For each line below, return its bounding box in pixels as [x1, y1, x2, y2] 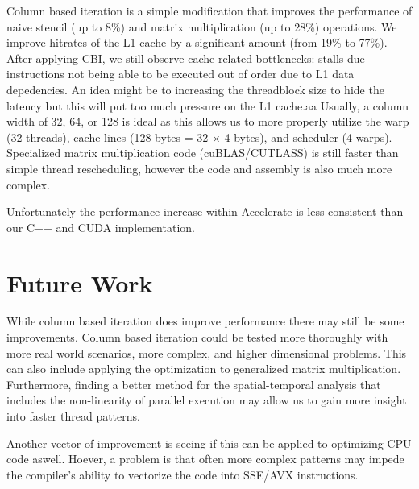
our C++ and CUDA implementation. [6, 218, 195, 235]
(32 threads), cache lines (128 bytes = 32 [6, 128, 209, 145]
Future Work [6, 266, 153, 299]
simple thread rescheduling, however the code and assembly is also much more [6, 160, 392, 176]
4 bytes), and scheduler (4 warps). [224, 128, 392, 145]
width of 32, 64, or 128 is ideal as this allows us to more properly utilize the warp [6, 113, 409, 130]
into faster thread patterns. [6, 408, 140, 424]
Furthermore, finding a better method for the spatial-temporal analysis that [6, 375, 381, 392]
